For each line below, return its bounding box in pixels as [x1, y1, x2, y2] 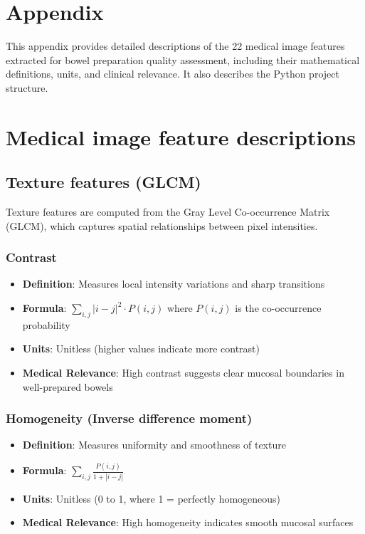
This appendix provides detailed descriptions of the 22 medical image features [6, 38, 345, 53]
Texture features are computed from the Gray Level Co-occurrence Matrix [6, 204, 330, 219]
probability [22, 317, 70, 332]
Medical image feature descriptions [6, 122, 356, 151]
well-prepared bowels [22, 379, 113, 394]
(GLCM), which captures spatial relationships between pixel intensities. [6, 218, 318, 233]
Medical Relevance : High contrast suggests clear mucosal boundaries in [22, 365, 344, 380]
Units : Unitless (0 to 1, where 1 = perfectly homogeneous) [22, 491, 281, 506]
